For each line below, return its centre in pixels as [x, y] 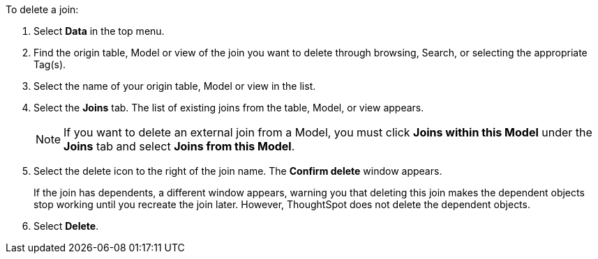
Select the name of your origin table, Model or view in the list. [175, 86]
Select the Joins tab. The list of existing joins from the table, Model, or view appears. [229, 108]
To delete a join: [42, 9]
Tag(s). [50, 64]
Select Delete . [66, 226]
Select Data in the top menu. [99, 31]
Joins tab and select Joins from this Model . [179, 146]
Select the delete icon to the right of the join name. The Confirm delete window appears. [238, 171]
